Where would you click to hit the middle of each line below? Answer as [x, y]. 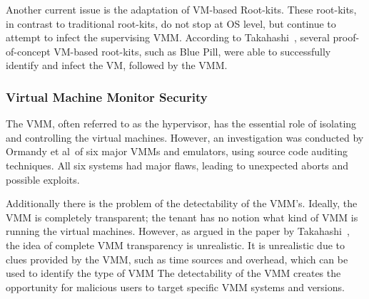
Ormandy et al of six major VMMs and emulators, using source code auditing [177, 151]
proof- [346, 37]
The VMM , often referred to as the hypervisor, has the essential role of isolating [181, 124]
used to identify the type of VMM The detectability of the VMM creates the [173, 273]
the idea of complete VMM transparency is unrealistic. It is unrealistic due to [175, 245]
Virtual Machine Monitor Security [107, 96]
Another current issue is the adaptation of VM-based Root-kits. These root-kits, [181, 9]
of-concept [28, 51]
